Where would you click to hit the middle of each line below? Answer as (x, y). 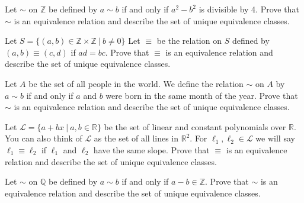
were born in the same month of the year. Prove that (202, 95)
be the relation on (189, 41)
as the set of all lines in (136, 138)
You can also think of (44, 138)
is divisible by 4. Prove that (249, 9)
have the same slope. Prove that (151, 149)
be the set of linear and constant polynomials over (195, 126)
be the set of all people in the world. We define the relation (136, 83)
